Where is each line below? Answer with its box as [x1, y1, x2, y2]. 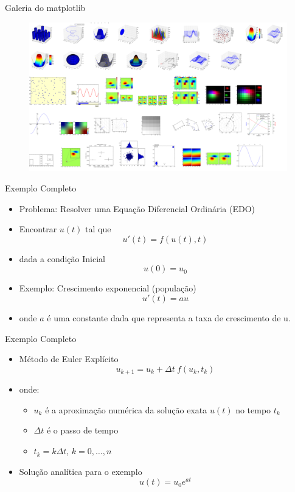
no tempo [235, 403, 271, 416]
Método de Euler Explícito [19, 352, 119, 365]
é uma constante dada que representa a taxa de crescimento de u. [47, 312, 291, 324]
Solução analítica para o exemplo [19, 465, 142, 477]
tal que [85, 223, 111, 235]
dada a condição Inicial [19, 252, 105, 265]
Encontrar [19, 223, 57, 235]
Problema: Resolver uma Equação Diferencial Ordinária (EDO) [19, 202, 255, 215]
